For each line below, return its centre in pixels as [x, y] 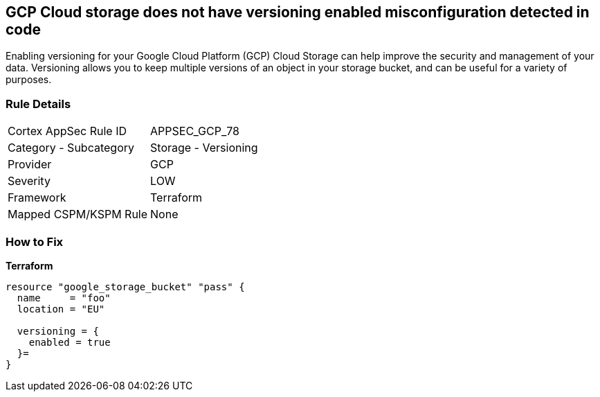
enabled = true [70, 342]
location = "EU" [61, 309]
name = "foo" [64, 298]
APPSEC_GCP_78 [195, 131]
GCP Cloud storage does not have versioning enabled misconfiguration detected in [298, 12]
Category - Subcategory [71, 148]
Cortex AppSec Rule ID [67, 131]
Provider [30, 165]
